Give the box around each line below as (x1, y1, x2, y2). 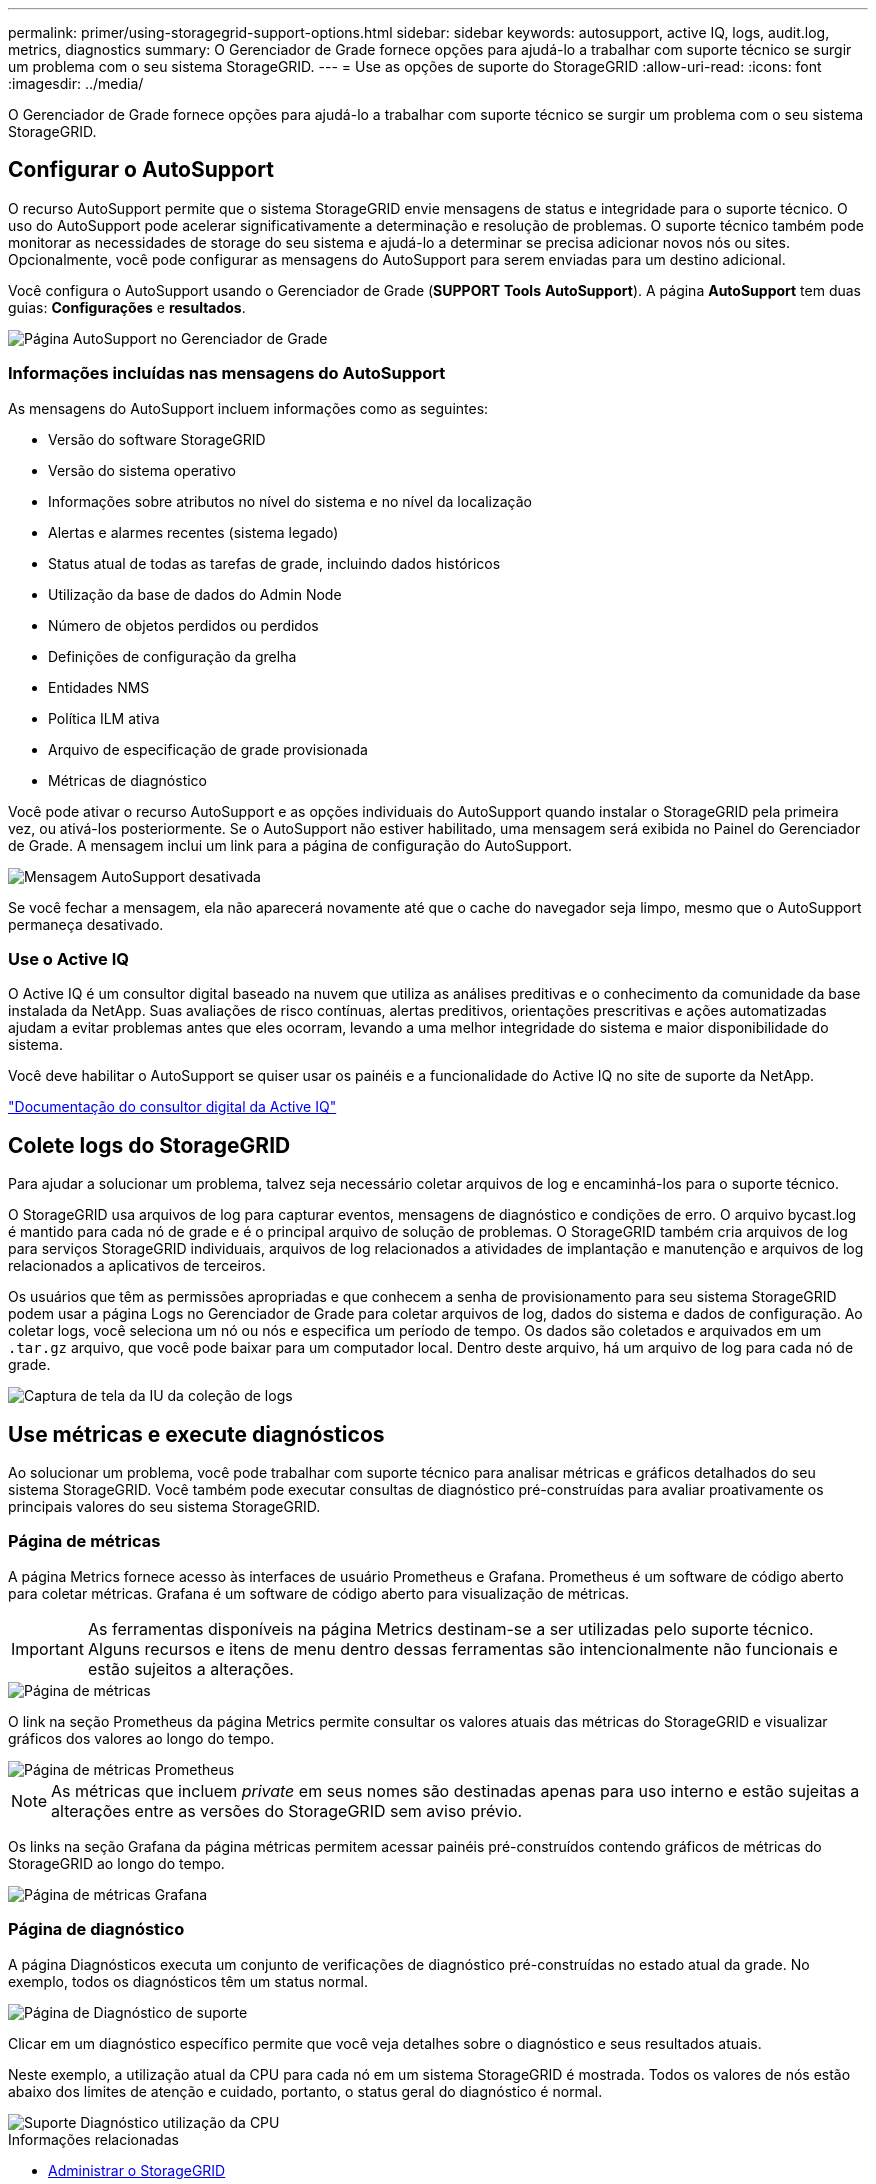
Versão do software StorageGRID (48, 430, 266, 448)
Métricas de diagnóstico (48, 771, 208, 789)
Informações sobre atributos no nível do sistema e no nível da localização (48, 492, 532, 510)
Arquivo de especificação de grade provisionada (48, 740, 368, 758)
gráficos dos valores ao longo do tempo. (8, 1729, 275, 1747)
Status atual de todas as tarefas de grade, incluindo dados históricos (48, 554, 501, 572)
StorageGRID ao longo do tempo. (8, 1854, 225, 1872)
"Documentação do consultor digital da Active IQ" (8, 1098, 337, 1116)
